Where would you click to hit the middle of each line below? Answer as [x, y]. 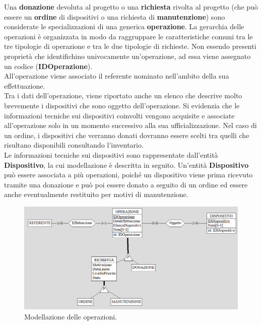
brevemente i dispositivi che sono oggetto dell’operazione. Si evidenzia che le [122, 105]
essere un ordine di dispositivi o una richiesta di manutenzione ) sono [115, 16]
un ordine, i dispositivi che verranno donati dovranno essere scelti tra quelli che [127, 135]
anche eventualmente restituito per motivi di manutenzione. [96, 194]
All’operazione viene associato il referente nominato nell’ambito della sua [117, 76]
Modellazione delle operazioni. [71, 316]
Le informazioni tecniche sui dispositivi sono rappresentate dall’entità [111, 154]
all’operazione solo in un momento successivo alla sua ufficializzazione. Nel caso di [130, 125]
